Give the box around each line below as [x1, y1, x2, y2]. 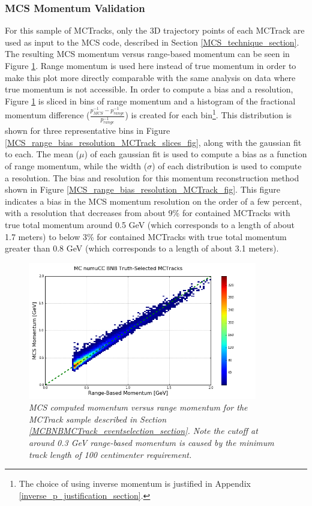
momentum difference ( [5, 109, 90, 121]
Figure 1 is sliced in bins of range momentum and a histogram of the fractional [5, 94, 296, 107]
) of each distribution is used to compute [152, 160, 302, 172]
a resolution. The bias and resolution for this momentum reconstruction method [5, 171, 299, 184]
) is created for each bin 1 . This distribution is [125, 107, 292, 121]
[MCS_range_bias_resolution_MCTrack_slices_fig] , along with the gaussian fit [5, 136, 302, 148]
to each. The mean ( [5, 148, 80, 160]
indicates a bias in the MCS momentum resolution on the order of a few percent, [5, 194, 302, 207]
